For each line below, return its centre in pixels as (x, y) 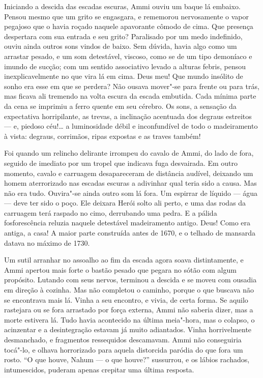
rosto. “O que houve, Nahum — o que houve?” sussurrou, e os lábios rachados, (127, 359)
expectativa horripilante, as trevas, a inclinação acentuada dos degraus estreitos (128, 116)
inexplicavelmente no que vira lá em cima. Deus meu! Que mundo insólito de (124, 76)
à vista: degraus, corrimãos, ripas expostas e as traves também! (103, 136)
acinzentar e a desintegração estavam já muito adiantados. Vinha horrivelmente (128, 329)
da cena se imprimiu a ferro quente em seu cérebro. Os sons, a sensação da (120, 106)
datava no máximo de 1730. (47, 242)
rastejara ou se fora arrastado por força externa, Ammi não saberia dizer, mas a (129, 310)
